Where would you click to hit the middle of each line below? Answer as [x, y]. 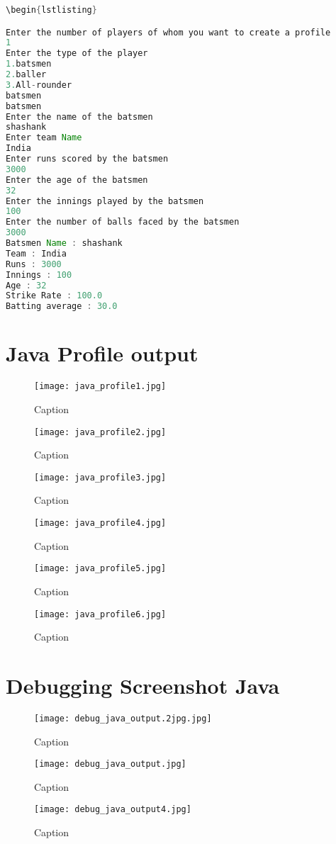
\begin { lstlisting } [51, 10]
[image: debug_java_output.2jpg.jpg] [123, 718]
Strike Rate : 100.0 [54, 296]
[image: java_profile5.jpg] [100, 569]
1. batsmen [29, 64]
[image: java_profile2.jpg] [100, 432]
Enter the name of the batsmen [79, 117]
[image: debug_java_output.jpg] [110, 764]
